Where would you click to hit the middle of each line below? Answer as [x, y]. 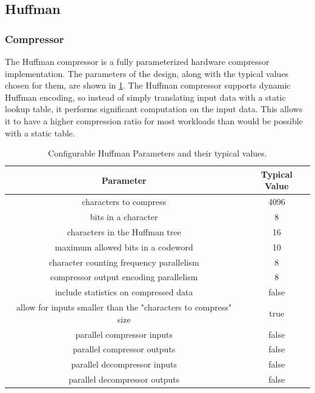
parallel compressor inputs [124, 334]
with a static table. [40, 133]
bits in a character [124, 217]
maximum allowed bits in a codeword [124, 247]
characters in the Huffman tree [124, 231]
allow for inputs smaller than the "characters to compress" [124, 307]
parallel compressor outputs [124, 349]
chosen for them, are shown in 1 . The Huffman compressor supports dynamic [148, 85]
